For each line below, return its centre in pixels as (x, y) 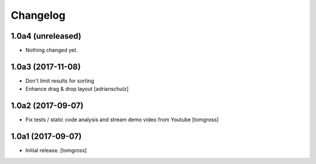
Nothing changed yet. (52, 50)
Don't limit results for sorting (60, 81)
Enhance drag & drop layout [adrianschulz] (77, 89)
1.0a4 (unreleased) (46, 36)
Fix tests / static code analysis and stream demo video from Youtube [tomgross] (122, 119)
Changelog (38, 15)
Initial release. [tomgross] (56, 151)
